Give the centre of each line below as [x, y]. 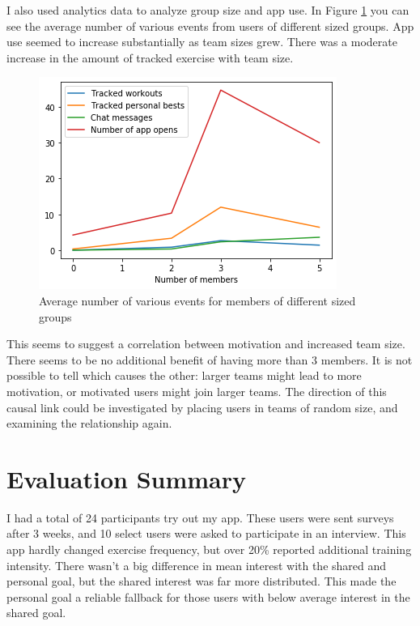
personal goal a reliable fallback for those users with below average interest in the [208, 596]
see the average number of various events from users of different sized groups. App [210, 26]
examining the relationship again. [89, 423]
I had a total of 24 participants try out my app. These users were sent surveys [200, 517]
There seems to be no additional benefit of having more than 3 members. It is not [210, 359]
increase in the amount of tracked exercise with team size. [150, 57]
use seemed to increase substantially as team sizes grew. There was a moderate [202, 42]
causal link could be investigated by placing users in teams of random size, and [202, 407]
